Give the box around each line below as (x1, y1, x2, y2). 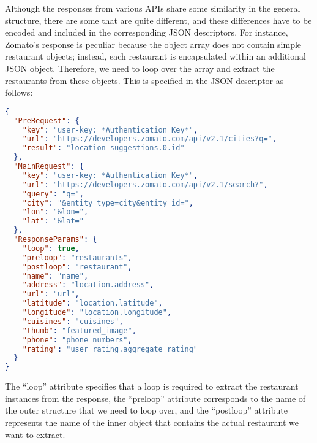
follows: (5, 86, 33, 99)
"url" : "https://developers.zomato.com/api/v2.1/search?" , (22, 180, 268, 189)
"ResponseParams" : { (13, 235, 97, 244)
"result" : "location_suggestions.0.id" (22, 144, 185, 153)
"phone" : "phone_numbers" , (22, 335, 132, 344)
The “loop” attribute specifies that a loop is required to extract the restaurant (5, 380, 299, 393)
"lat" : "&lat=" (22, 217, 84, 226)
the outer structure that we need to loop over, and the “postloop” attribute (5, 404, 288, 417)
